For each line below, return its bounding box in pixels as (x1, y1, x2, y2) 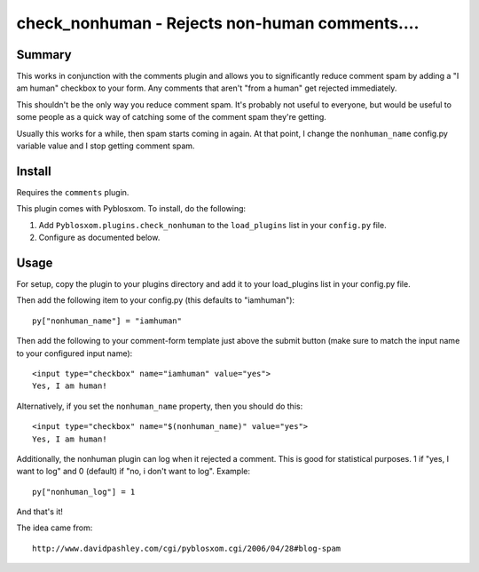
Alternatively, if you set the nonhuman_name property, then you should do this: (16, 401, 303, 411)
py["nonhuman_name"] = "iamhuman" (32, 315, 182, 326)
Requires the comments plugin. (16, 187, 130, 197)
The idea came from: (16, 522, 93, 533)
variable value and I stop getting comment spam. (16, 140, 195, 151)
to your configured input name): (16, 347, 133, 359)
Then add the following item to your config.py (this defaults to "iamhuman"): (16, 295, 295, 306)
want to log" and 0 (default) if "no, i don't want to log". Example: (16, 466, 251, 477)
